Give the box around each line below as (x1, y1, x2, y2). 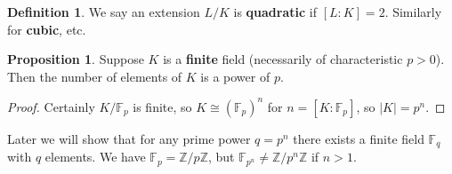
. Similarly (384, 3, 442, 20)
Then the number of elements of (7, 67, 182, 85)
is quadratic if (233, 3, 317, 20)
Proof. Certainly (7, 97, 95, 115)
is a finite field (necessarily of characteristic (163, 50, 403, 68)
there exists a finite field (293, 129, 424, 147)
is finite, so (133, 97, 192, 115)
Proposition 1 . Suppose (7, 50, 144, 68)
